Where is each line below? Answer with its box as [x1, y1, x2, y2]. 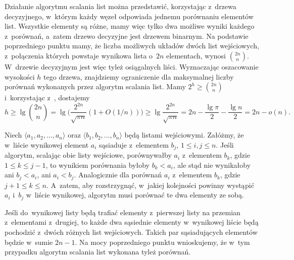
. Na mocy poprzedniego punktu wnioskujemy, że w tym [75, 236, 250, 247]
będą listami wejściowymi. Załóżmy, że [124, 129, 244, 140]
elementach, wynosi [166, 50, 226, 60]
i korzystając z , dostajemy [5, 92, 90, 103]
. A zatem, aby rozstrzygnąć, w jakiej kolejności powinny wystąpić [46, 179, 254, 190]
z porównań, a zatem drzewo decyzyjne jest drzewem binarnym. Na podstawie [5, 30, 249, 41]
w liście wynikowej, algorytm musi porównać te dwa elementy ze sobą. [26, 189, 244, 200]
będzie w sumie [5, 236, 53, 247]
